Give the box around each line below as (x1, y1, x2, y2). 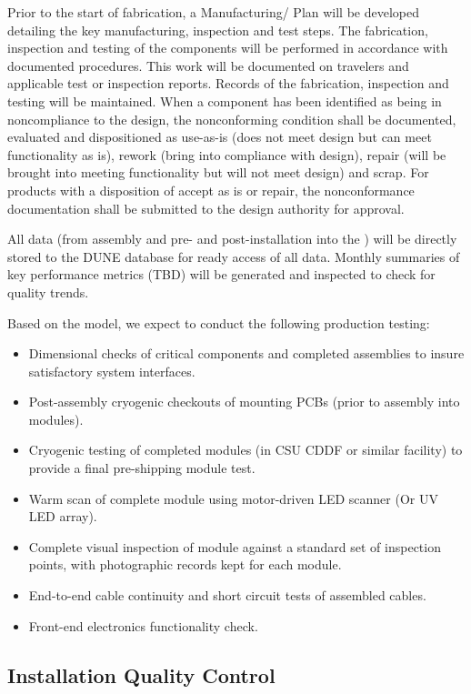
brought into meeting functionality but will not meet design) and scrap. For (7, 163, 429, 182)
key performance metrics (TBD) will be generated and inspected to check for (7, 265, 436, 284)
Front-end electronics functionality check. (28, 616, 258, 635)
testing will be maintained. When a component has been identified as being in (7, 91, 442, 110)
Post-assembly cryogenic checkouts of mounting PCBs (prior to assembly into (28, 392, 460, 411)
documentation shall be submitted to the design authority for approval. (7, 198, 405, 217)
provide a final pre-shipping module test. (28, 458, 256, 478)
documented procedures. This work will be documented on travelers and (7, 55, 409, 75)
